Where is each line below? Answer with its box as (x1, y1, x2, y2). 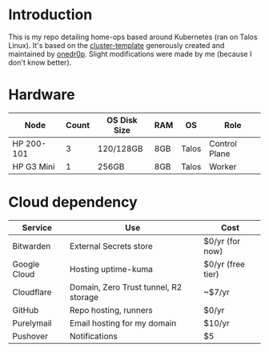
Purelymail (12, 318, 52, 329)
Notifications (69, 330, 118, 342)
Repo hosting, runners (69, 304, 154, 315)
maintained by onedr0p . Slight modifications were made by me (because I (8, 49, 252, 58)
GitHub (12, 304, 39, 315)
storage (69, 291, 98, 302)
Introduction (8, 6, 93, 24)
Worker (209, 161, 237, 172)
